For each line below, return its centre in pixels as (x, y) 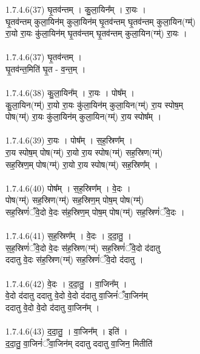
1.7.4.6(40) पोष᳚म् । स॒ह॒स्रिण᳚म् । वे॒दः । (68, 188)
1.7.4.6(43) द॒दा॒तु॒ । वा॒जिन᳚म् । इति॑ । (67, 331)
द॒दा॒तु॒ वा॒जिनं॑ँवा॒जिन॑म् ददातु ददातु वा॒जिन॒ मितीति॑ (79, 343)
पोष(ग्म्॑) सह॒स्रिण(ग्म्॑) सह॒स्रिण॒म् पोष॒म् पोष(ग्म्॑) (75, 200)
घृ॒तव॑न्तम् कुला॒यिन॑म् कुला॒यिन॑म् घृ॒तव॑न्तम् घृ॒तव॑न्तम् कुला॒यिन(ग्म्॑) (101, 21)
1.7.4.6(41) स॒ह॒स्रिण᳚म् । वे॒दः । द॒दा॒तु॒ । (69, 236)
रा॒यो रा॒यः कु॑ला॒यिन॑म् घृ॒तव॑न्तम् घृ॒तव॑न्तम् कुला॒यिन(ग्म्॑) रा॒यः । (96, 33)
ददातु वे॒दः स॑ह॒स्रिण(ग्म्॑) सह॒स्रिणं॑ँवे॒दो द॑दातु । (75, 259)
